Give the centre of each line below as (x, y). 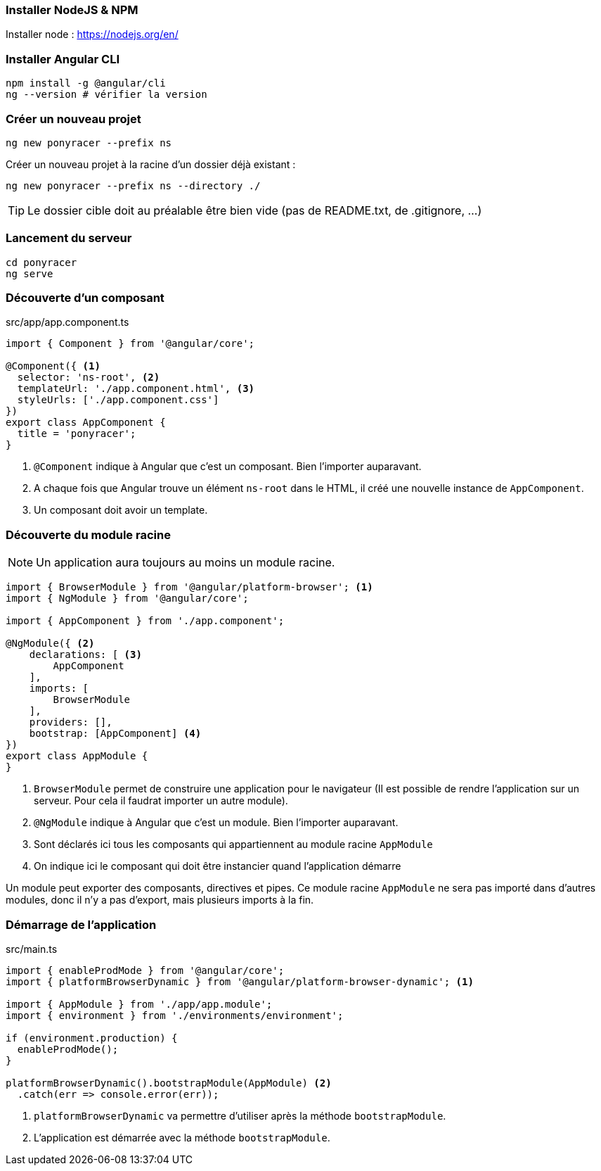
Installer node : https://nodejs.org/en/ (92, 34)
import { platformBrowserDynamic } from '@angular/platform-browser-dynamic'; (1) (240, 981)
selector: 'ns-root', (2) (89, 378)
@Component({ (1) (53, 366)
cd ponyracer (41, 262)
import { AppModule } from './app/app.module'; (139, 1004)
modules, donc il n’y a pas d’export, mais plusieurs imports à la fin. (160, 900)
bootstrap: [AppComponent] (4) (115, 734)
